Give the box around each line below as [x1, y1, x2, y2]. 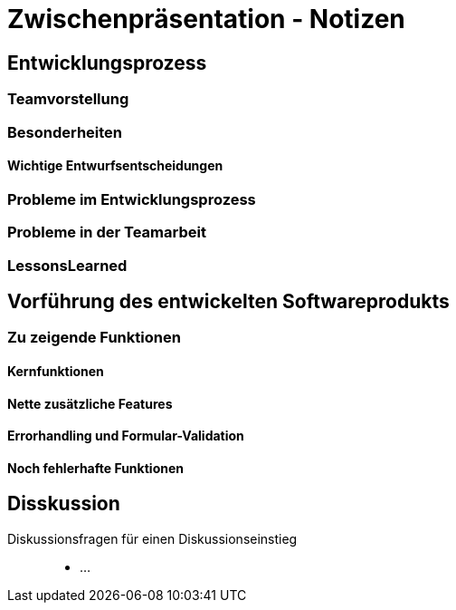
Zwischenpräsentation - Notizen [7, 4, 405, 34]
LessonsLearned [7, 256, 128, 275]
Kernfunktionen [7, 363, 104, 379]
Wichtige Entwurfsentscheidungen [7, 158, 223, 174]
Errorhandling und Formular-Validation [7, 428, 244, 444]
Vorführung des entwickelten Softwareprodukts [7, 289, 450, 313]
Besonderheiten [7, 122, 123, 141]
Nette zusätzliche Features [7, 395, 173, 412]
